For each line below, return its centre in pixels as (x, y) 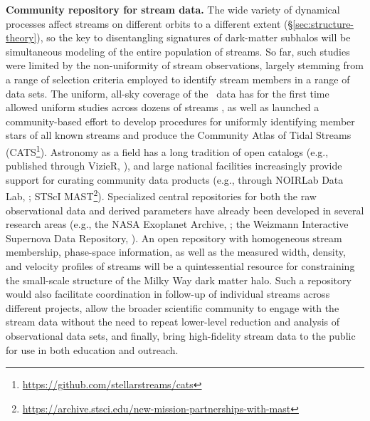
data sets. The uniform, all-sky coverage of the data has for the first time (168, 93)
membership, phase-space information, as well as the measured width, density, (176, 252)
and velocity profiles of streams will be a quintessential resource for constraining (180, 266)
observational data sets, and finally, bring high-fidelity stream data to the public (181, 335)
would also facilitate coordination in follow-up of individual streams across (168, 294)
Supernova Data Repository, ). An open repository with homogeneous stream (174, 238)
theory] (21, 37)
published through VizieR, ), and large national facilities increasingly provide (174, 166)
